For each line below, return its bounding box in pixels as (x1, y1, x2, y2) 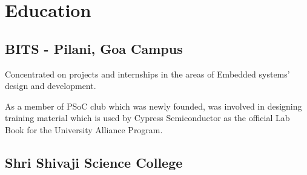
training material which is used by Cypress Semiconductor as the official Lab (5, 111, 290, 124)
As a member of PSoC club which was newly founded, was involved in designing (5, 99, 302, 112)
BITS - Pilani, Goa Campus (5, 39, 183, 58)
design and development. (5, 79, 96, 92)
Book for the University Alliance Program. (5, 123, 163, 136)
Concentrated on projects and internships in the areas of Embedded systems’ (5, 67, 290, 80)
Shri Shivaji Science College (5, 153, 183, 171)
